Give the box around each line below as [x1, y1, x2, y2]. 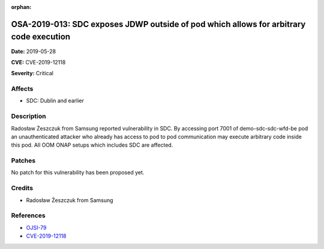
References [11, 211, 46, 220]
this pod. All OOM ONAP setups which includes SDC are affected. [11, 141, 173, 149]
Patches [11, 156, 36, 165]
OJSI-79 [26, 224, 47, 231]
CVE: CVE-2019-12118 [11, 58, 66, 66]
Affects [11, 85, 34, 93]
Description [11, 112, 46, 120]
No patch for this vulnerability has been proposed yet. [11, 169, 145, 176]
